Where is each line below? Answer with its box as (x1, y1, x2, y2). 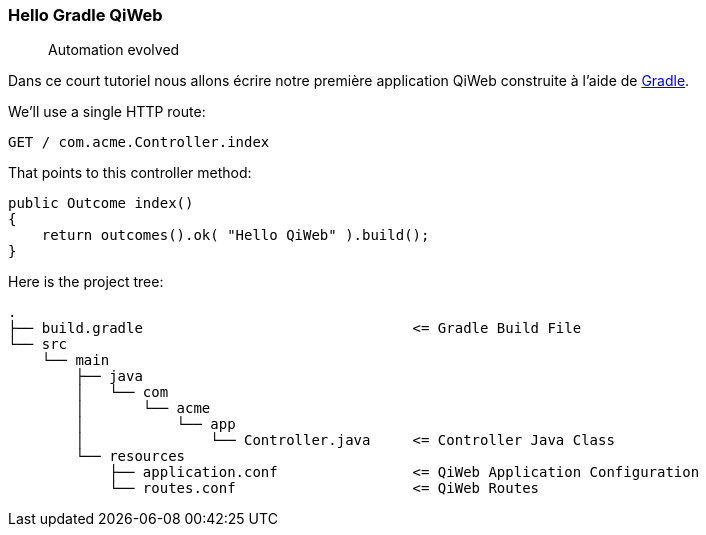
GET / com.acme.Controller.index (8, 134, 270, 151)
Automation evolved (48, 41, 180, 59)
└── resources (75, 448, 186, 465)
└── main (41, 352, 110, 369)
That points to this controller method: (8, 164, 252, 182)
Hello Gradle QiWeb (8, 5, 163, 25)
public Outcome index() (8, 195, 194, 212)
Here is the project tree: (8, 273, 164, 291)
